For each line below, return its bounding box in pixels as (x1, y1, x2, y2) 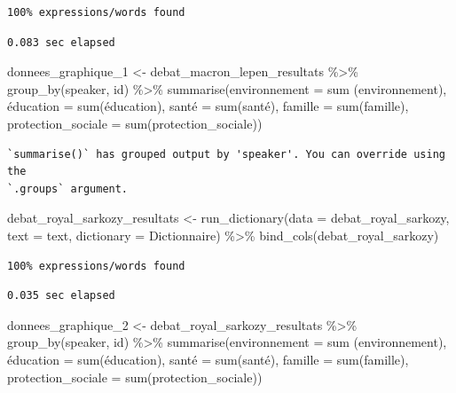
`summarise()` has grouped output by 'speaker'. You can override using (7, 147, 445, 161)
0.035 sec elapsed (7, 289, 115, 303)
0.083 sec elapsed (7, 35, 115, 49)
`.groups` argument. (7, 182, 129, 195)
